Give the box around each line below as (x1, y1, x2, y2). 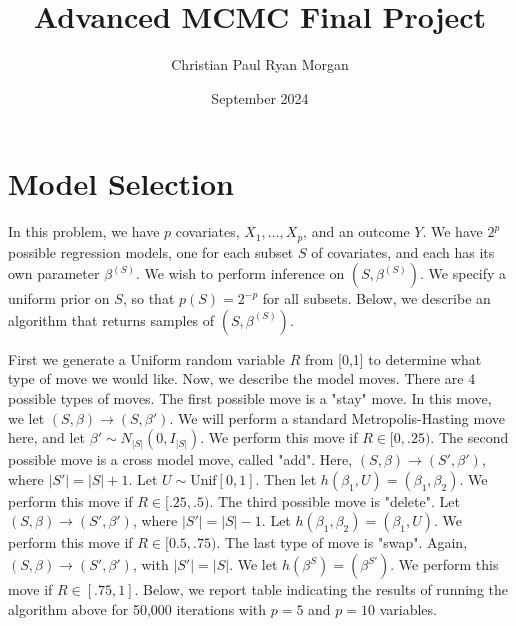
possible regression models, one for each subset (8, 241, 294, 262)
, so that (122, 288, 175, 309)
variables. (379, 598, 437, 619)
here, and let (8, 427, 86, 448)
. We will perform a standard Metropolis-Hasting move (169, 407, 505, 428)
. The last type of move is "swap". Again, (216, 532, 468, 553)
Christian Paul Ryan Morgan (171, 54, 349, 75)
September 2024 (211, 87, 309, 108)
